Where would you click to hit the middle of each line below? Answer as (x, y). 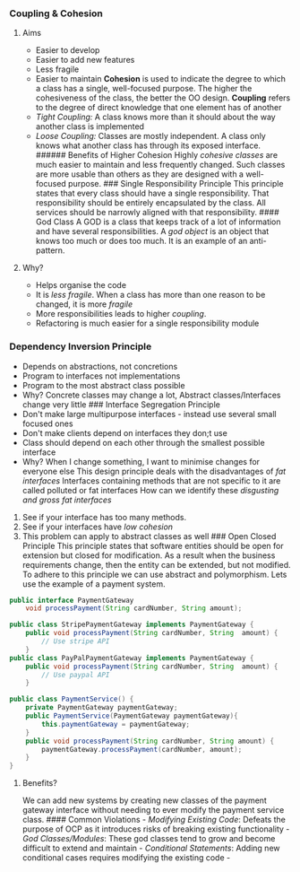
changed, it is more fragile (84, 304)
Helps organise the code (81, 285)
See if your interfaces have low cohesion (97, 527)
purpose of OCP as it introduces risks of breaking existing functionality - (156, 829)
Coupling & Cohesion (56, 13)
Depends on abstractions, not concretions (100, 366)
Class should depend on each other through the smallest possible (144, 442)
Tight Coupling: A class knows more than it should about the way (155, 117)
